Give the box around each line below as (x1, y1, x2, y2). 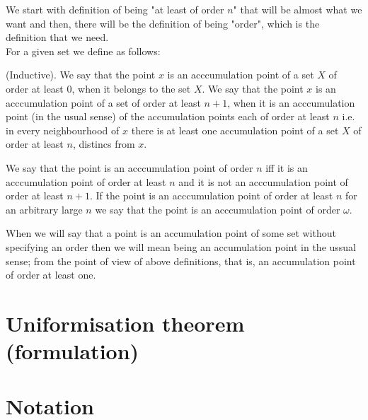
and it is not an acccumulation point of (178, 174, 348, 189)
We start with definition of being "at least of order (6, 2, 224, 16)
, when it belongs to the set (71, 81, 191, 95)
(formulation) (6, 337, 139, 366)
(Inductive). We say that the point (6, 67, 156, 82)
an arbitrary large (6, 202, 83, 216)
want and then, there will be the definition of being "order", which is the (6, 16, 320, 30)
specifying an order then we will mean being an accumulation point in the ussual (6, 239, 356, 254)
